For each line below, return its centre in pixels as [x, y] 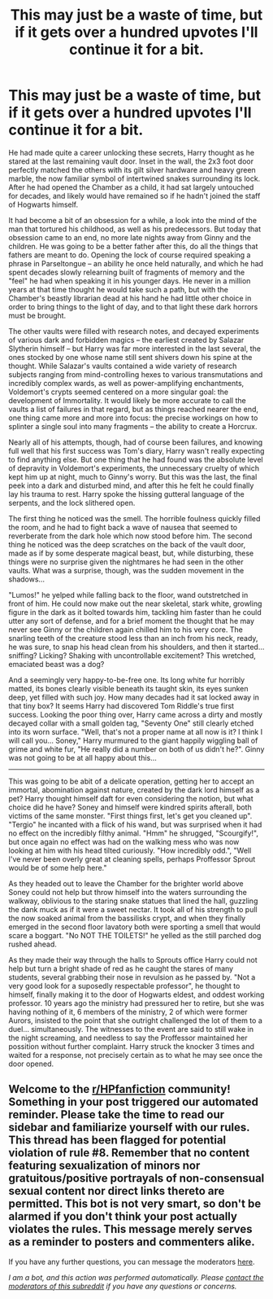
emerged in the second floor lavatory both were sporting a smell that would [134, 927]
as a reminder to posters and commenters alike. [132, 1242]
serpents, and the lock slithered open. [72, 502]
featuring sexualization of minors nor [104, 1166]
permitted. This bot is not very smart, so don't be [135, 1204]
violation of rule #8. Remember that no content [129, 1153]
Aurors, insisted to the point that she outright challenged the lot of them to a [135, 1020]
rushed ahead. [32, 944]
